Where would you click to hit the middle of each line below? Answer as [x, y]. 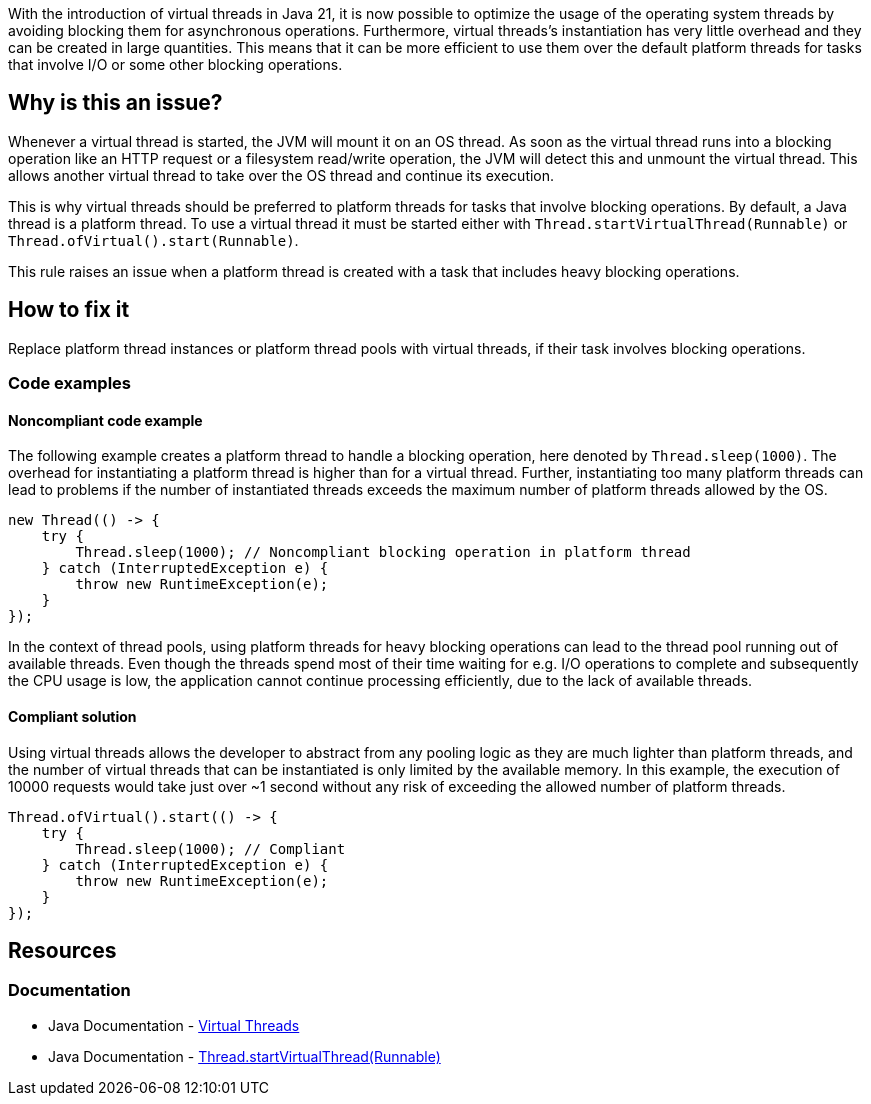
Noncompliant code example [105, 420]
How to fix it [69, 310]
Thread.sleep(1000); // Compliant [210, 848]
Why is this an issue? [115, 103]
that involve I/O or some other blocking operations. [175, 64]
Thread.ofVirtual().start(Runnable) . [153, 240]
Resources [62, 950]
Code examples [70, 383]
